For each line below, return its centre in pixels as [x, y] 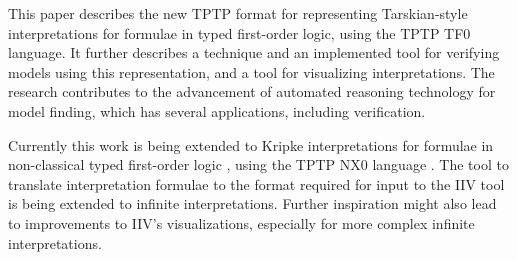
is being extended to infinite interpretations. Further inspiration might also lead [252, 203]
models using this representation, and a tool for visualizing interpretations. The [251, 71]
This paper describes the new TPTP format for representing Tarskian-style [238, 13]
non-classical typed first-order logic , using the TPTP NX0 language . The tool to [258, 164]
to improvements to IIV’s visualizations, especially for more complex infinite [241, 222]
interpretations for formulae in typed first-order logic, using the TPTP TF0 [239, 32]
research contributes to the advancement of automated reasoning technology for [252, 91]
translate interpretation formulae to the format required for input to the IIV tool [256, 183]
